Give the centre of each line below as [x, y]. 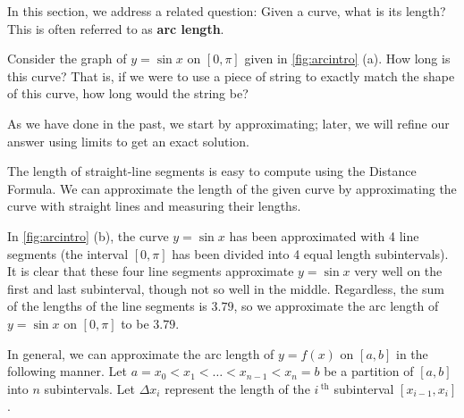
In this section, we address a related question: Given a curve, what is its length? [227, 11]
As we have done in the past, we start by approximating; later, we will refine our [228, 123]
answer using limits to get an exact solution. [128, 141]
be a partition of [369, 371]
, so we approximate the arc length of [336, 306]
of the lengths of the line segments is [107, 306]
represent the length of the [237, 388]
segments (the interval [68, 253]
